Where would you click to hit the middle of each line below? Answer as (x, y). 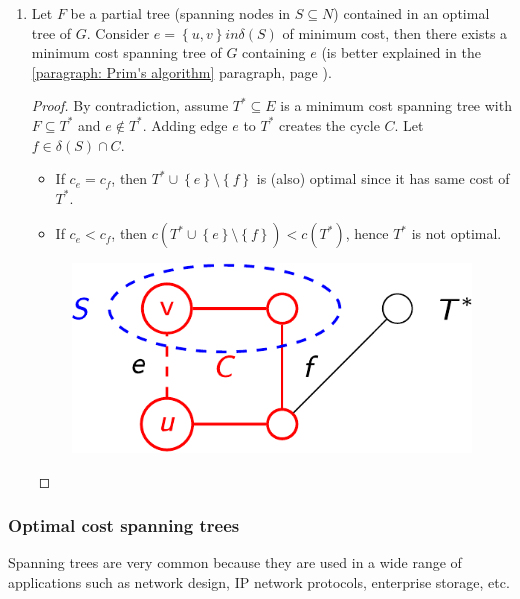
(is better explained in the (401, 52)
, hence (367, 233)
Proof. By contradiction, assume (130, 105)
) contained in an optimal (411, 13)
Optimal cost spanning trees (124, 525)
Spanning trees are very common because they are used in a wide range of (235, 562)
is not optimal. (456, 233)
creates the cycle (329, 124)
